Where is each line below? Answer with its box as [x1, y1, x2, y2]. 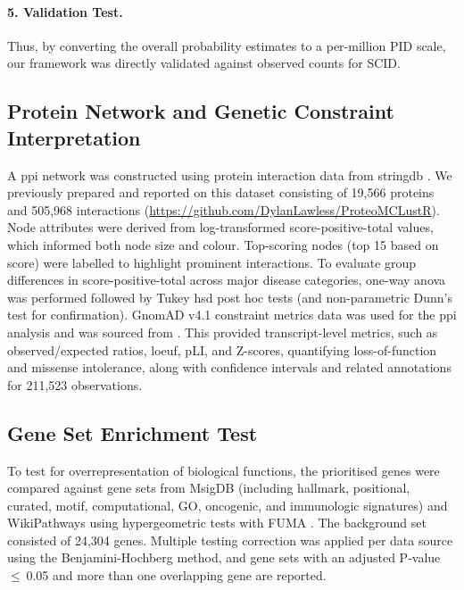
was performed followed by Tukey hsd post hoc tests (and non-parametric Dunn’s [7, 287, 453, 306]
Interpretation [7, 123, 141, 151]
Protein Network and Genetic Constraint [7, 97, 394, 125]
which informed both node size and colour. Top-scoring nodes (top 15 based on [7, 235, 439, 253]
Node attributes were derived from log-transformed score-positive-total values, [7, 218, 434, 237]
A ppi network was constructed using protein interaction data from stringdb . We [7, 165, 452, 184]
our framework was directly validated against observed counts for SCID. [7, 54, 401, 72]
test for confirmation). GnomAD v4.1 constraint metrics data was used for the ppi [7, 305, 457, 324]
